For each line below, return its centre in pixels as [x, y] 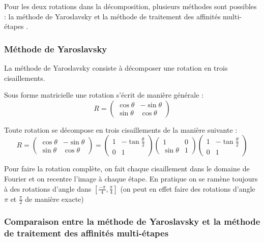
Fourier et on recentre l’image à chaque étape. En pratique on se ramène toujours [131, 178]
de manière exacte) [54, 199]
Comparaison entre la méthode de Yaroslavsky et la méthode [132, 221]
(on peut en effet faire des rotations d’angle [188, 188]
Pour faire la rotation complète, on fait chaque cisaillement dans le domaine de [127, 169]
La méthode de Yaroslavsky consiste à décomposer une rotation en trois [116, 68]
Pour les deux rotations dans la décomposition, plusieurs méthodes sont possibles [130, 6]
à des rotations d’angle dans [48, 188]
